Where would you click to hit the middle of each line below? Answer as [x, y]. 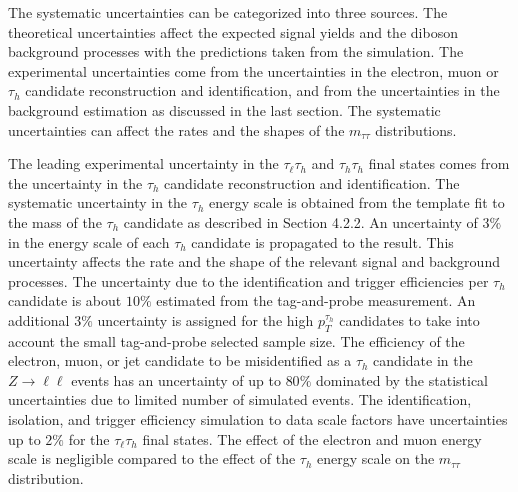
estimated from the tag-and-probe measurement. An [316, 300]
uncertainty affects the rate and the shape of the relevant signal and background [254, 261]
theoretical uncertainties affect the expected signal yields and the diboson [233, 31]
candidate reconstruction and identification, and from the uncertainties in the [262, 90]
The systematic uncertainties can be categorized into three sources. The [228, 12]
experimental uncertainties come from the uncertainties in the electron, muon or [253, 70]
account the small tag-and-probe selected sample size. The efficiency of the [236, 340]
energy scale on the [376, 458]
